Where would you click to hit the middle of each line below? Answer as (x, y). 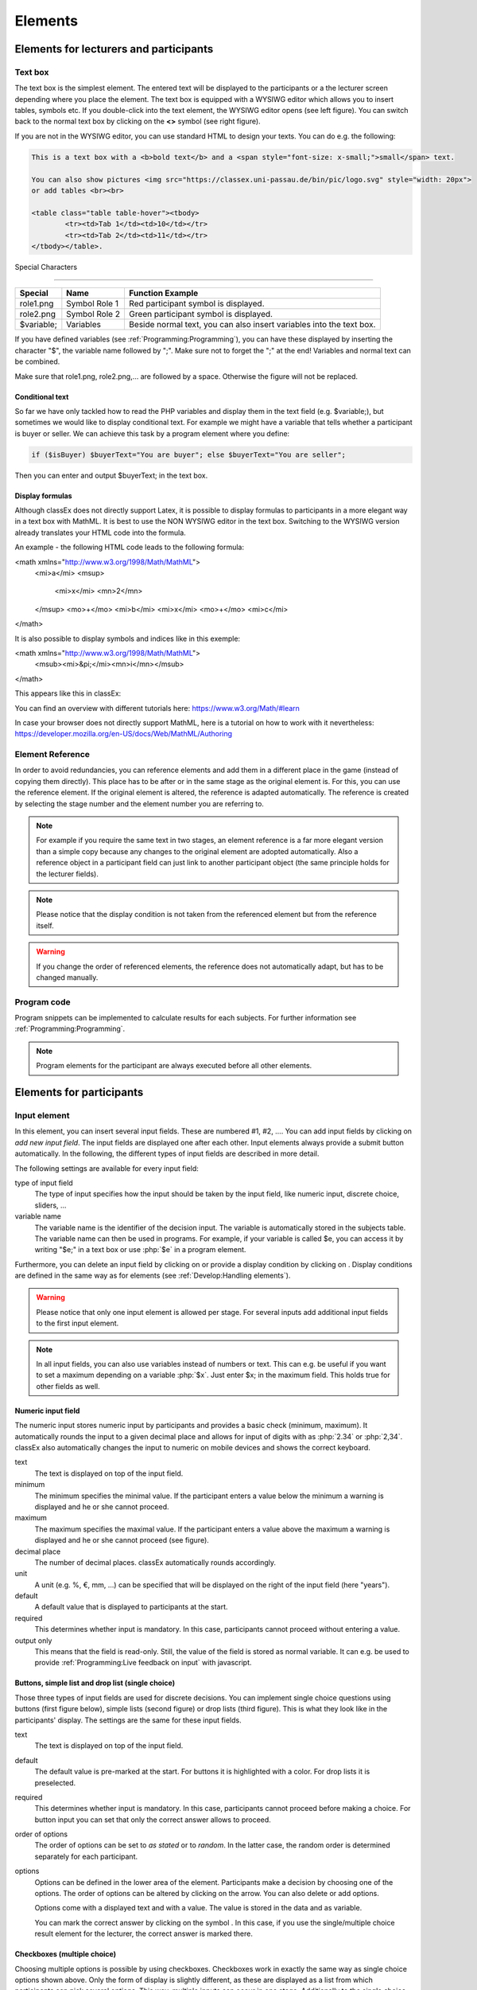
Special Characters (46, 267)
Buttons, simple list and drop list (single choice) (95, 1683)
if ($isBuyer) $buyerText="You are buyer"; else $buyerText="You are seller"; (188, 455)
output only (33, 1641)
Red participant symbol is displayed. (197, 304)
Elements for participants (79, 1093)
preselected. (55, 1782)
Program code (43, 1001)
